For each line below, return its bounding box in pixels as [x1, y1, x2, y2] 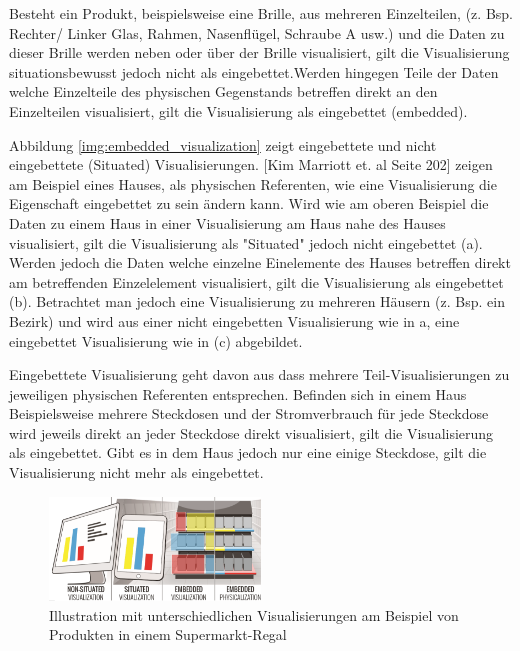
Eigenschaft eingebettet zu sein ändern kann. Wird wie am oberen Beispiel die [9, 193, 489, 214]
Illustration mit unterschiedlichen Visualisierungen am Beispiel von [49, 604, 459, 625]
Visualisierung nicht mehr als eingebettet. [9, 462, 264, 483]
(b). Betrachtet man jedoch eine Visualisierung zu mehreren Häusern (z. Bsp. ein [9, 291, 505, 312]
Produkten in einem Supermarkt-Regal [49, 624, 287, 645]
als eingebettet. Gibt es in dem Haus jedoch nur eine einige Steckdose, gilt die [9, 442, 487, 463]
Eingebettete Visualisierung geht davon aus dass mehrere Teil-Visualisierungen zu [9, 364, 510, 385]
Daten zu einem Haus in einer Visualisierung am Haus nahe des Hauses [9, 212, 446, 233]
